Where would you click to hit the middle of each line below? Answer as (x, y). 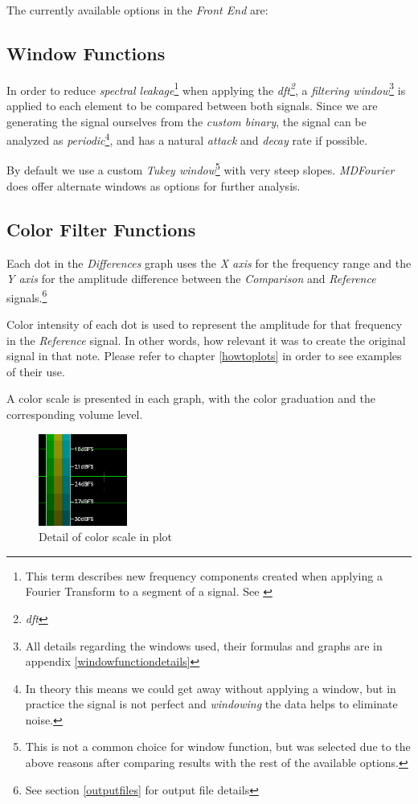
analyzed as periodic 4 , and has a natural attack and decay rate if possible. (187, 139)
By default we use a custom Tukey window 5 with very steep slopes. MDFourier (201, 169)
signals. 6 (27, 296)
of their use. (36, 371)
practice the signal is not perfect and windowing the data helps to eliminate (211, 704)
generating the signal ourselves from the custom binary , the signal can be (186, 121)
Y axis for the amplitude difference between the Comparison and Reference (191, 279)
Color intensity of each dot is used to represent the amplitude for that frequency (205, 324)
